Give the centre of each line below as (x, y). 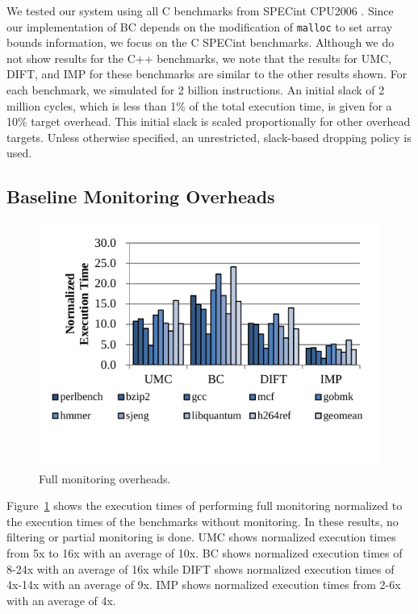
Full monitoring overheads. (105, 478)
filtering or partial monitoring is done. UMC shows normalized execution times (201, 537)
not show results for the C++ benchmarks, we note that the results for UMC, (199, 58)
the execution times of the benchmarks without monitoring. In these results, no (203, 521)
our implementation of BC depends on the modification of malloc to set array (200, 26)
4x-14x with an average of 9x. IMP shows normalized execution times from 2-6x (204, 585)
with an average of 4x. (61, 600)
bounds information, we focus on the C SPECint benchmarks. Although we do (201, 42)
